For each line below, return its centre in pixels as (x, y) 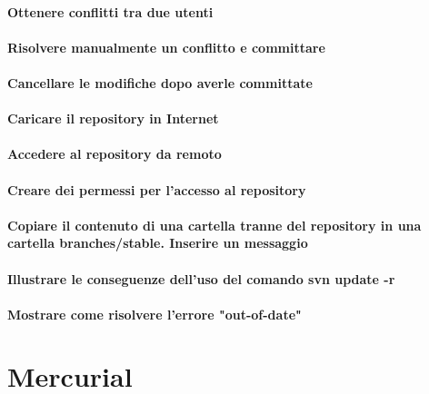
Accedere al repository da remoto (115, 154)
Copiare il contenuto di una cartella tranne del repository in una (214, 225)
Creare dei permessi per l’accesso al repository (157, 189)
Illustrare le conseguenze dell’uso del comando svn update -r (201, 278)
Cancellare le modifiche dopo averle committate (160, 82)
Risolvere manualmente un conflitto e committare (166, 47)
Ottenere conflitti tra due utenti (110, 11)
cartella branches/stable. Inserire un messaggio (158, 243)
